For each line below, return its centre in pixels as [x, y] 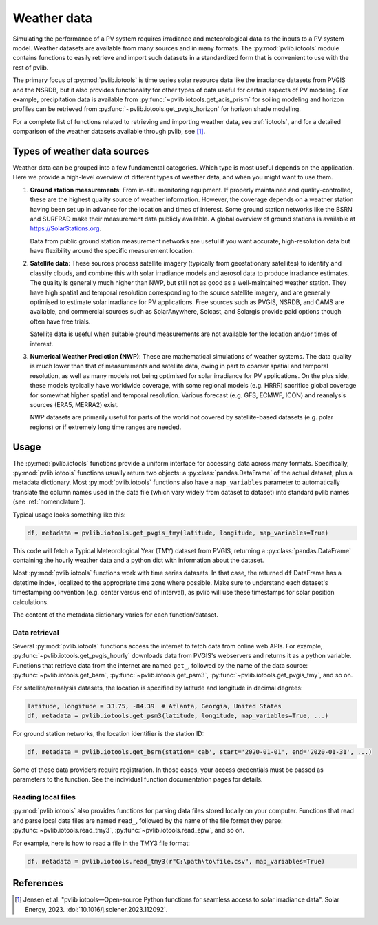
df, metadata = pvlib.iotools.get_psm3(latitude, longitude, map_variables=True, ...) [178, 715]
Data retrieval [36, 633]
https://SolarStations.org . [66, 228]
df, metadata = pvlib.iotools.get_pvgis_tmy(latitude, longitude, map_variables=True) [178, 533]
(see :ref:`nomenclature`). [49, 502]
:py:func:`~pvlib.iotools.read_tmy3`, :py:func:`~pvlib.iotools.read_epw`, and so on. [128, 830]
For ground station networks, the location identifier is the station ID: [108, 733]
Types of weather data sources [81, 151]
